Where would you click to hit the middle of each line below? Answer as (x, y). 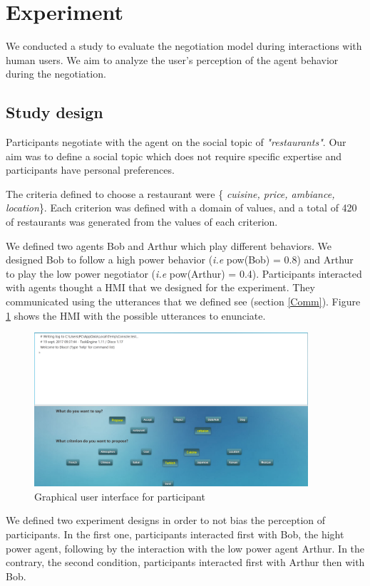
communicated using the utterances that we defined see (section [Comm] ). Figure (183, 302)
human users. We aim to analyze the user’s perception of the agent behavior (172, 59)
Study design (55, 112)
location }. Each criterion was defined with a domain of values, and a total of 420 (181, 208)
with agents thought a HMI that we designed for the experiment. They (160, 287)
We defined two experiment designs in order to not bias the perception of (165, 520)
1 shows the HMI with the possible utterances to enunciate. (136, 315)
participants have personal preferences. (90, 170)
